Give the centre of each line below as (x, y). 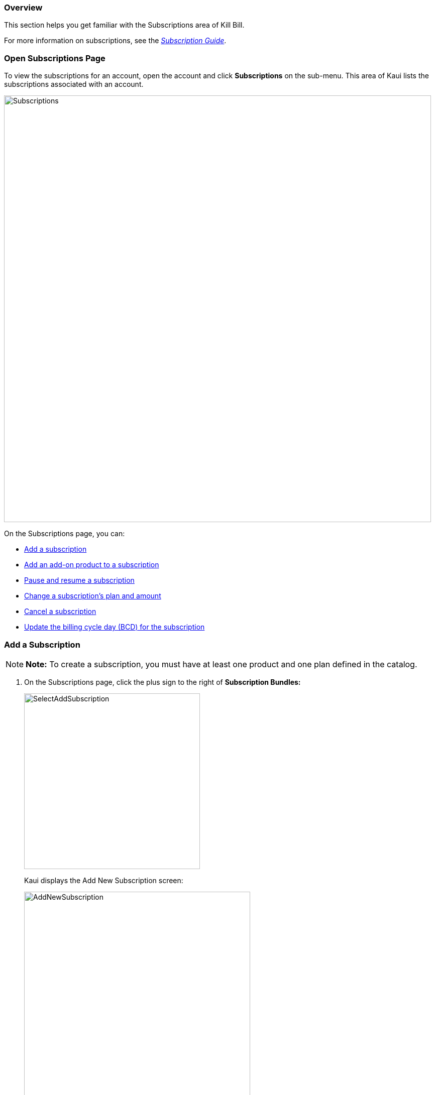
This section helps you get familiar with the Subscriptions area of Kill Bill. (124, 25)
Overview (23, 8)
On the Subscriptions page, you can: (65, 534)
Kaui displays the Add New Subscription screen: (104, 880)
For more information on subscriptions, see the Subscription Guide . (115, 41)
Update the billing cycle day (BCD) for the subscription (115, 627)
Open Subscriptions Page (55, 58)
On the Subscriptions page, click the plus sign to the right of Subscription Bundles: (162, 682)
